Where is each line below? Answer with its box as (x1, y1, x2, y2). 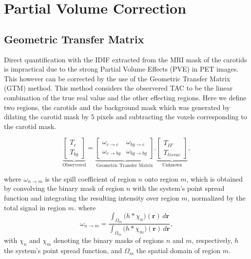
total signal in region (4, 202, 66, 212)
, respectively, (192, 235, 232, 245)
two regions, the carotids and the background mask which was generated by (4, 102, 230, 112)
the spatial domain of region (136, 245, 221, 256)
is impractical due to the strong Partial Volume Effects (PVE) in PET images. (4, 64, 239, 74)
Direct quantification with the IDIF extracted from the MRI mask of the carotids (4, 54, 247, 64)
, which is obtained (186, 173, 243, 184)
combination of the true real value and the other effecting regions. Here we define (4, 92, 247, 102)
